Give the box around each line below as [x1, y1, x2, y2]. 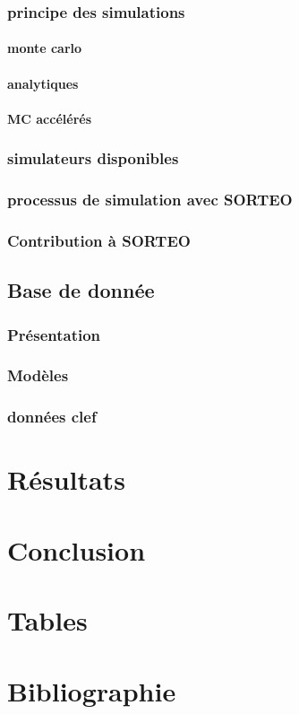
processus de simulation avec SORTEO [7, 188, 293, 211]
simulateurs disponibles [7, 147, 179, 170]
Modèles [7, 364, 69, 387]
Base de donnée [7, 276, 155, 304]
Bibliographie [7, 672, 176, 709]
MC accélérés [7, 109, 92, 127]
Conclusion [7, 531, 146, 568]
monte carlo [7, 39, 82, 57]
